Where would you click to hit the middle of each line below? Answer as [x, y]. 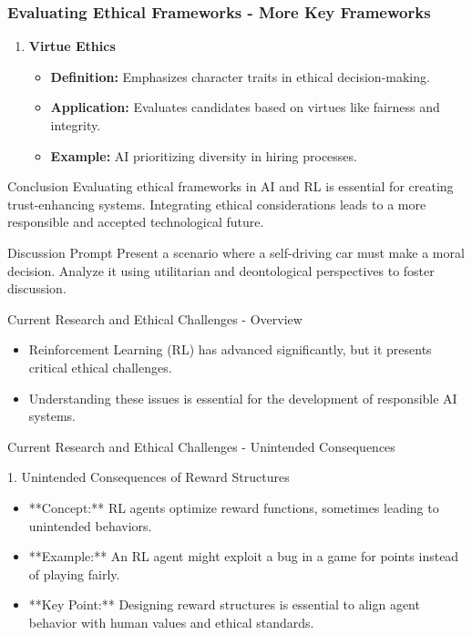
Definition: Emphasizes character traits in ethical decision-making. [240, 76]
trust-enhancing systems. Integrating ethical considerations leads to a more [217, 204]
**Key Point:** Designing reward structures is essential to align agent [224, 604]
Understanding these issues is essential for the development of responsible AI [243, 398]
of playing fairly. [74, 574]
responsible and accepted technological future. [136, 222]
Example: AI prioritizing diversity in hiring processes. [204, 155]
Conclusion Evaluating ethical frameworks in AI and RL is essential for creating [231, 186]
